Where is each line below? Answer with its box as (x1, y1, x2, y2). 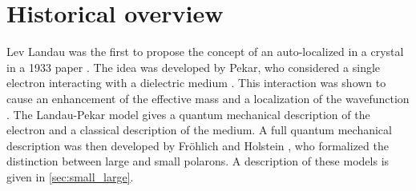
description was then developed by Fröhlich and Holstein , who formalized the (6, 137, 389, 153)
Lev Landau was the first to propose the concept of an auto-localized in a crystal (6, 43, 404, 60)
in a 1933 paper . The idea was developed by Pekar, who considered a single (6, 58, 381, 75)
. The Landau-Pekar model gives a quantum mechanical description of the (6, 105, 370, 122)
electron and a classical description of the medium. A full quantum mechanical (6, 121, 392, 138)
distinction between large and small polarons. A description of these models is (6, 153, 390, 169)
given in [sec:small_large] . (6, 168, 134, 185)
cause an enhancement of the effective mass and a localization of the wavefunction (6, 90, 410, 106)
